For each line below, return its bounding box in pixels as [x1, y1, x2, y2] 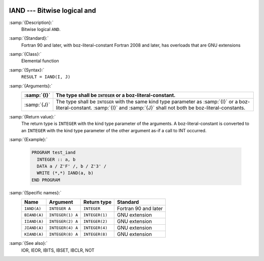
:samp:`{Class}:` [9, 51, 42, 57]
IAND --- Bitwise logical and [9, 6, 96, 15]
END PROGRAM [31, 177, 61, 183]
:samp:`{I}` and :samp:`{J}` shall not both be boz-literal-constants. [93, 104, 245, 111]
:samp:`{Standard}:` [9, 35, 49, 41]
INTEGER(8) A [49, 232, 78, 237]
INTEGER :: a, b [37, 157, 76, 162]
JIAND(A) [24, 225, 44, 230]
